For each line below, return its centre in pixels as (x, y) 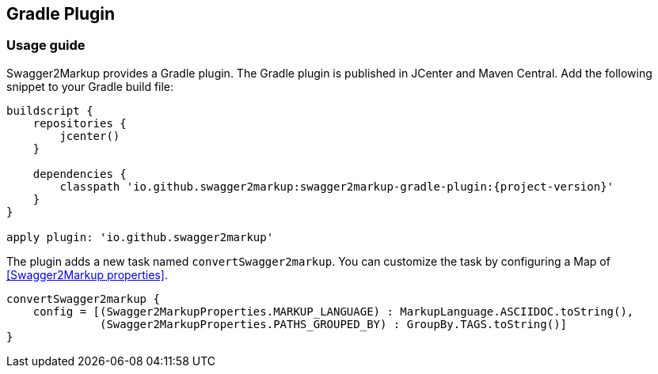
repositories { (80, 123)
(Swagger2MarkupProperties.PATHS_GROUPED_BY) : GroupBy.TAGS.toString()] (334, 324)
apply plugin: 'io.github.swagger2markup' (140, 237)
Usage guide (46, 45)
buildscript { (50, 110)
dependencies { (80, 174)
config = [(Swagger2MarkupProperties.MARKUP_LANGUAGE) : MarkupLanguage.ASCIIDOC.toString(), (333, 311)
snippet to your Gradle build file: (90, 86)
